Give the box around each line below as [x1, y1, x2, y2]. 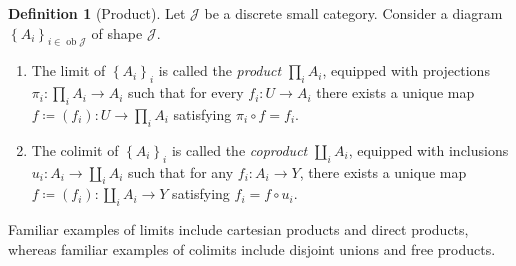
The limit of [31, 60, 106, 81]
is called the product [158, 60, 282, 81]
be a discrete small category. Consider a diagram [204, 3, 503, 23]
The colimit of [31, 139, 119, 160]
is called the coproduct [171, 139, 308, 160]
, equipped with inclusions [348, 139, 509, 160]
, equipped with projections [322, 60, 490, 81]
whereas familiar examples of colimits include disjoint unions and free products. [8, 238, 496, 259]
